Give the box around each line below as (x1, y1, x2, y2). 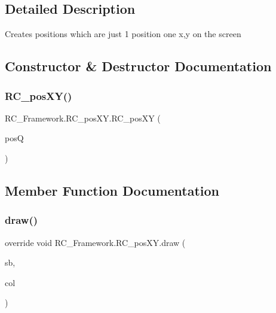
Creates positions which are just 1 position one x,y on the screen (5, 28, 241, 40)
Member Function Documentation (5, 181, 220, 199)
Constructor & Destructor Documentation (5, 57, 272, 75)
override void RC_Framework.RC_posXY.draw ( (5, 236, 186, 248)
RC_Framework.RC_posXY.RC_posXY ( (5, 111, 161, 124)
